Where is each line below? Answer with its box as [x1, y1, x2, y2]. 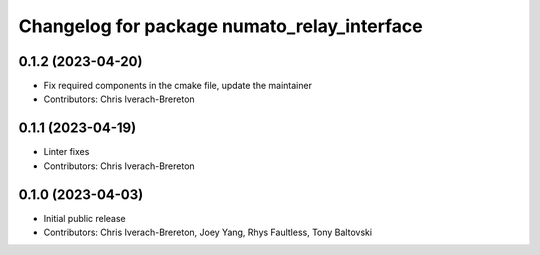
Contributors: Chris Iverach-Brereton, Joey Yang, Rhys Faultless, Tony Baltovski [43, 226, 373, 239]
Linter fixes [43, 146, 90, 158]
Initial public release [43, 212, 127, 224]
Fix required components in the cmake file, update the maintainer [43, 80, 312, 92]
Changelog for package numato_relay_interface [18, 15, 424, 37]
